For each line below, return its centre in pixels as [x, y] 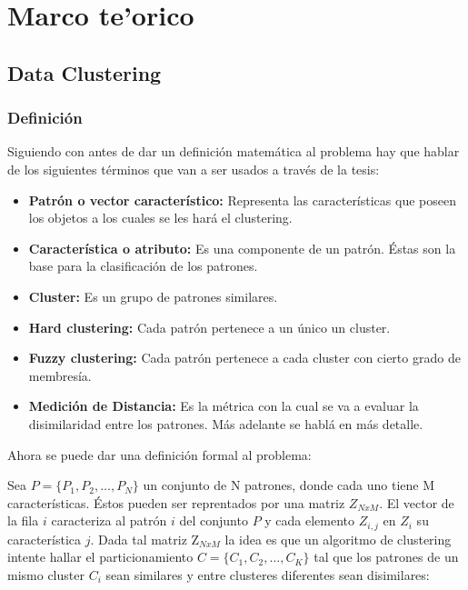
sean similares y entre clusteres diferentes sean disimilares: [268, 574]
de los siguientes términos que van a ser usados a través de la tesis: [194, 169]
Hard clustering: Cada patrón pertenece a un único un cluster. [209, 327]
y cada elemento [310, 520]
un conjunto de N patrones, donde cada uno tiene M [289, 485]
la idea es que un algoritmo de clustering [338, 539]
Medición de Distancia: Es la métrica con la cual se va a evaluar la [224, 406]
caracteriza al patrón [109, 520]
